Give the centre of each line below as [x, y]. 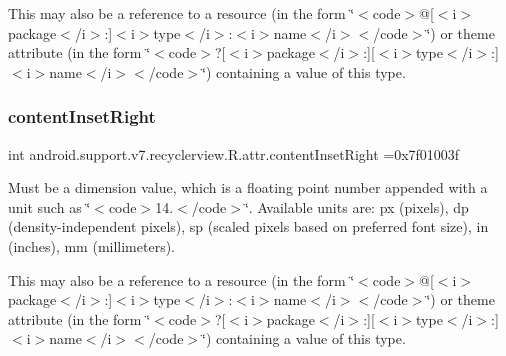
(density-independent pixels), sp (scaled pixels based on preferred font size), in [248, 226]
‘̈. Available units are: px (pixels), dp [356, 206]
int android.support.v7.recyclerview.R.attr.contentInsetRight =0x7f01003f [234, 153]
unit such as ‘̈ [49, 206]
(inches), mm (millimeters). [92, 245]
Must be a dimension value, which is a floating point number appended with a [248, 187]
